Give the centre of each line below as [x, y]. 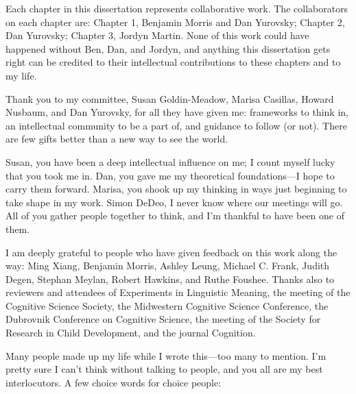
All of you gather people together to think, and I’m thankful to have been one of [175, 216]
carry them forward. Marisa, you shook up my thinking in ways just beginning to [176, 189]
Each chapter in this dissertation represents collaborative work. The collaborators [177, 8]
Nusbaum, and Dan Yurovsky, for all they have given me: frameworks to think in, [177, 112]
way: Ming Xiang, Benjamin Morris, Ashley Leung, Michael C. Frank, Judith [168, 266]
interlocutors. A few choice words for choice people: [114, 382]
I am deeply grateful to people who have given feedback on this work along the [171, 252]
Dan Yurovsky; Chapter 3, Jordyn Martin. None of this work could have [157, 35]
